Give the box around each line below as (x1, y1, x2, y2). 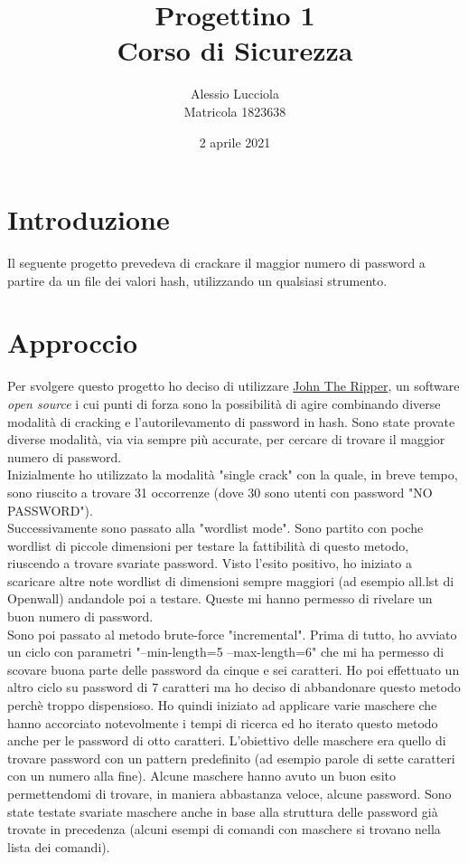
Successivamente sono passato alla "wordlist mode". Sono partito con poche (7, 518, 424, 537)
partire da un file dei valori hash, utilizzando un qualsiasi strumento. (7, 270, 388, 289)
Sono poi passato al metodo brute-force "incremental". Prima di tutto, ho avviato (7, 624, 457, 643)
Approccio (7, 324, 138, 361)
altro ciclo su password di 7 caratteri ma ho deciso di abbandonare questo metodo (7, 678, 461, 697)
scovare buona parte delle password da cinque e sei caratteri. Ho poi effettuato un (7, 659, 460, 678)
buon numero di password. (7, 607, 154, 626)
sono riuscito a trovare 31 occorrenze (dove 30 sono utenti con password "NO (7, 482, 433, 501)
